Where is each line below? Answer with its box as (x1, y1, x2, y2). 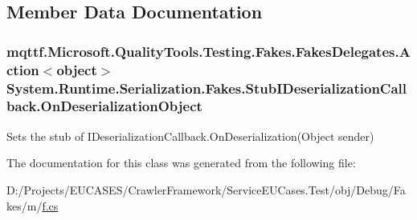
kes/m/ (6, 197, 43, 214)
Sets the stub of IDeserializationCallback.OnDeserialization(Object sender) (6, 127, 374, 144)
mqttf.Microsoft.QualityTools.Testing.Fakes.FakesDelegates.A (6, 41, 411, 61)
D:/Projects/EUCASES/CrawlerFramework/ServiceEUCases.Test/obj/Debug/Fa (6, 181, 406, 198)
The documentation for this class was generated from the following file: (6, 154, 356, 171)
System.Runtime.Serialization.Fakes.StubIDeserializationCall (6, 78, 407, 98)
